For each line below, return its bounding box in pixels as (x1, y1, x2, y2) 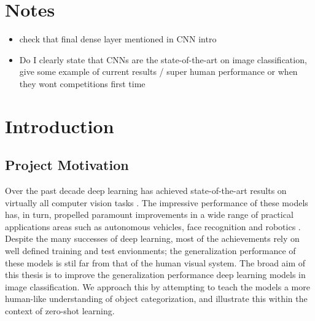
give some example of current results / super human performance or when (19, 65, 298, 78)
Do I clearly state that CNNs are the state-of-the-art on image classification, (19, 53, 307, 66)
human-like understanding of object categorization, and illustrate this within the (5, 292, 308, 305)
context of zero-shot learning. (5, 304, 115, 317)
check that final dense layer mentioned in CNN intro (19, 33, 217, 45)
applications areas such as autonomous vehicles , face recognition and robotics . (5, 220, 301, 233)
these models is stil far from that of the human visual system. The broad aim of (5, 256, 306, 269)
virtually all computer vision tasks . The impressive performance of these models (5, 196, 308, 209)
